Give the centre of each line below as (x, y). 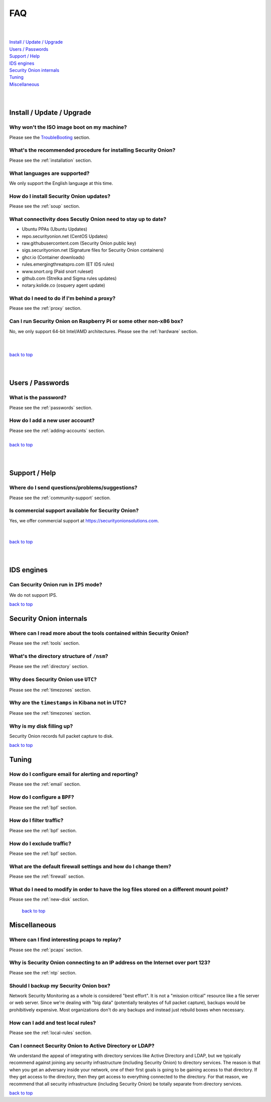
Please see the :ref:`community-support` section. (60, 498)
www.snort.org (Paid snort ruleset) (58, 271)
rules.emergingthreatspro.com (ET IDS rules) (68, 264)
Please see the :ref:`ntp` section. (43, 972)
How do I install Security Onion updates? (60, 196)
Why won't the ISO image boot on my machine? (68, 127)
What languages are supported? (49, 173)
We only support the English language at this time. (61, 183)
